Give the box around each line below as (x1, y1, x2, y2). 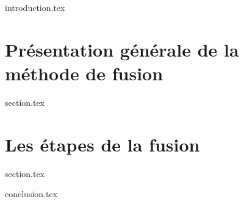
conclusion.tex (5, 187, 58, 200)
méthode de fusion (5, 60, 163, 85)
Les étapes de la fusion (5, 131, 200, 156)
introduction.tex (5, 1, 65, 13)
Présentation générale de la (5, 37, 239, 61)
